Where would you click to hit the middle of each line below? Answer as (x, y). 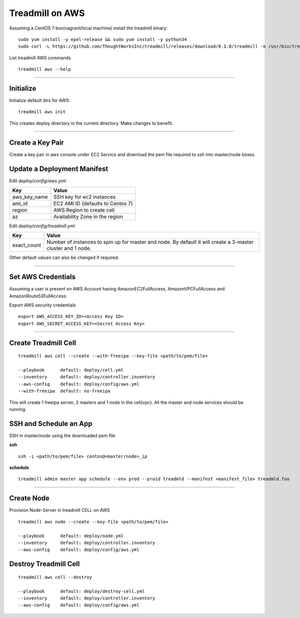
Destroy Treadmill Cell (44, 564)
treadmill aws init (42, 112)
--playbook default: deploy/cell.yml (71, 370)
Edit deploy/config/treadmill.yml (42, 226)
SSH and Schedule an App (51, 423)
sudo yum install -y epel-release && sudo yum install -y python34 (102, 39)
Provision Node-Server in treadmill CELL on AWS (59, 510)
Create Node (29, 498)
